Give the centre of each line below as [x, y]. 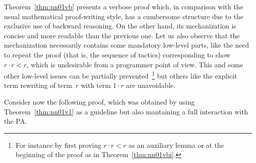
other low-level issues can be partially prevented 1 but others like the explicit [121, 75]
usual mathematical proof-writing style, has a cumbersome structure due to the [124, 16]
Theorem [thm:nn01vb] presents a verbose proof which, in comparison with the [124, 6]
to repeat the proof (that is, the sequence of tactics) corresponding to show [117, 54]
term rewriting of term [38, 85]
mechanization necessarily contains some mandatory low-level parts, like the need [127, 45]
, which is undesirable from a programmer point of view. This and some [135, 64]
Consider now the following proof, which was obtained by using [99, 102]
